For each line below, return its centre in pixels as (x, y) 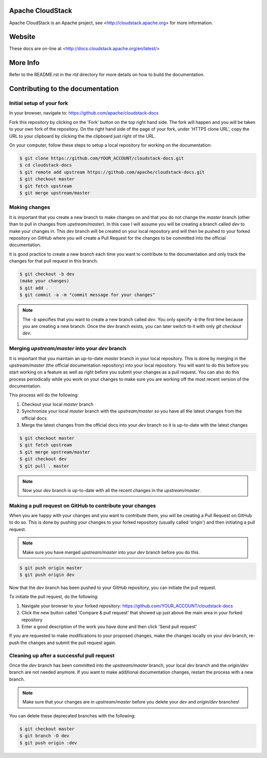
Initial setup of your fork (39, 103)
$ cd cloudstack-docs (46, 165)
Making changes (30, 207)
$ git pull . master (44, 466)
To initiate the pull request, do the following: (54, 596)
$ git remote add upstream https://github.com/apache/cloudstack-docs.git (112, 172)
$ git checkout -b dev (47, 274)
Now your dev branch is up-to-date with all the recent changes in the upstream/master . (112, 490)
